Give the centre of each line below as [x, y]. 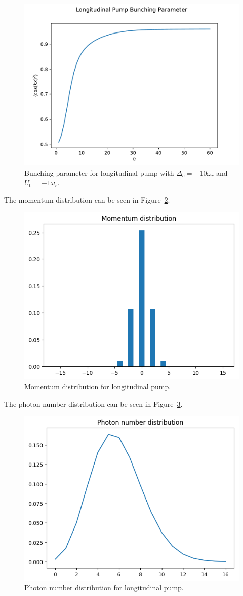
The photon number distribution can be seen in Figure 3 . [93, 403]
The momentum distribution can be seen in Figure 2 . [87, 199]
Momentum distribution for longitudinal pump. [98, 386]
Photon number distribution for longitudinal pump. [104, 588]
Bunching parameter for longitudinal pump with [99, 172]
